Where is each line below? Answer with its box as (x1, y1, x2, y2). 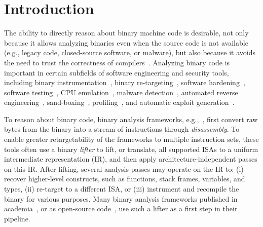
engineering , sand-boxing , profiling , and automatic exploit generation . (4, 97, 235, 107)
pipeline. (4, 213, 30, 223)
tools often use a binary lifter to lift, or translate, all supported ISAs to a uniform (4, 143, 258, 154)
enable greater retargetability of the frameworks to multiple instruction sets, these (4, 134, 259, 144)
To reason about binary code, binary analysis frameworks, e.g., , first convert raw (4, 113, 258, 124)
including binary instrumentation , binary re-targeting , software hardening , (4, 77, 245, 88)
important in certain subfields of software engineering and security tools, (4, 67, 229, 78)
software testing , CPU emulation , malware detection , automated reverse (4, 87, 238, 97)
